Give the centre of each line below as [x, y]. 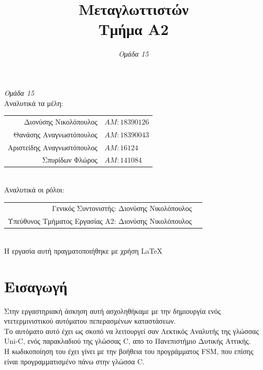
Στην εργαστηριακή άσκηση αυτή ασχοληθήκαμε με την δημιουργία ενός [112, 311]
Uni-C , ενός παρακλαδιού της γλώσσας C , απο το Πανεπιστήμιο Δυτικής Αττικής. [127, 341]
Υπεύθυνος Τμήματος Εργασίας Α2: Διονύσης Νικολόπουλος [100, 221]
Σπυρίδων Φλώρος [70, 160]
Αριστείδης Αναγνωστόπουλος [53, 147]
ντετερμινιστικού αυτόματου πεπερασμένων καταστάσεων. [90, 321]
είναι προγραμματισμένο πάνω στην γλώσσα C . [74, 361]
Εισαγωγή [36, 286]
